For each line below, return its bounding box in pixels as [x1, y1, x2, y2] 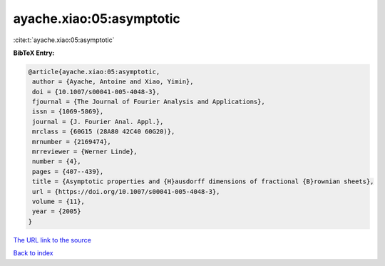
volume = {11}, [32, 198, 86, 205]
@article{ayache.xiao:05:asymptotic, [28, 68, 160, 76]
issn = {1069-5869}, [32, 108, 104, 116]
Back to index [13, 249, 53, 257]
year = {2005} [32, 208, 81, 215]
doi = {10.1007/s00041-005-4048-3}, [32, 88, 160, 96]
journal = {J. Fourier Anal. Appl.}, [32, 118, 164, 126]
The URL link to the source [13, 235, 92, 244]
